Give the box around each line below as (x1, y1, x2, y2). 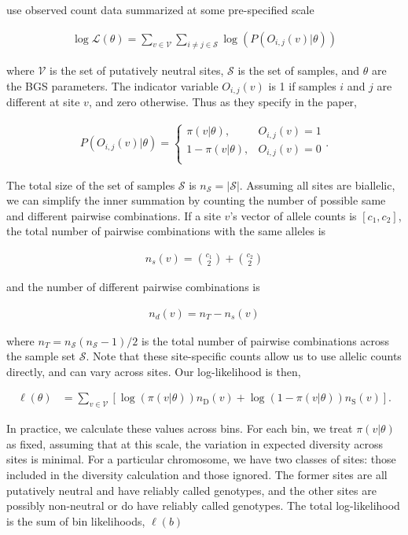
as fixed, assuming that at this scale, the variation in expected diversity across (6, 435, 384, 452)
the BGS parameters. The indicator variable (6, 78, 219, 94)
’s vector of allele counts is (230, 207, 357, 223)
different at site (6, 94, 80, 110)
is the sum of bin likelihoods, (6, 512, 145, 529)
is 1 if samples (268, 78, 336, 94)
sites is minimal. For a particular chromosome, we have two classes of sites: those (6, 451, 396, 467)
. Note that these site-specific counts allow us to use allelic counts (86, 348, 402, 364)
